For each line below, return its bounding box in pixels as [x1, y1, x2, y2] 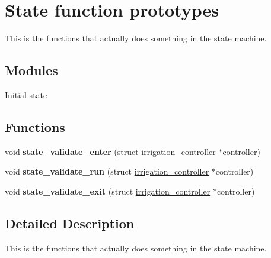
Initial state [5, 88, 47, 101]
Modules [5, 61, 58, 79]
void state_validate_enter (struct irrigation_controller [5, 145, 216, 157]
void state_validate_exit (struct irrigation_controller [5, 185, 211, 197]
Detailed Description [5, 214, 135, 232]
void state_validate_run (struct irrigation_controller [5, 165, 209, 178]
